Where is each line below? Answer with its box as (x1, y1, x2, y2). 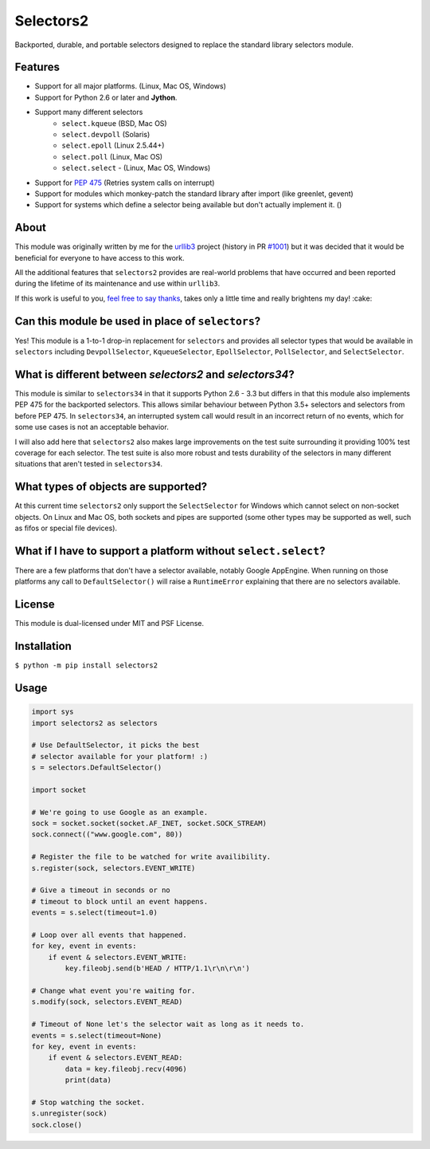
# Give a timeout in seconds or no (31, 886, 170, 895)
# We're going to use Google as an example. (31, 808, 209, 816)
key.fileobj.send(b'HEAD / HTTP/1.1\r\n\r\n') (64, 964, 250, 973)
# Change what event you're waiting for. (31, 986, 196, 995)
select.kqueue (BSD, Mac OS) (61, 118, 167, 128)
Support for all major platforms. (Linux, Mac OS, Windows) (34, 81, 227, 91)
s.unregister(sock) (31, 1109, 107, 1118)
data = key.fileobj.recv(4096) (64, 1064, 187, 1073)
